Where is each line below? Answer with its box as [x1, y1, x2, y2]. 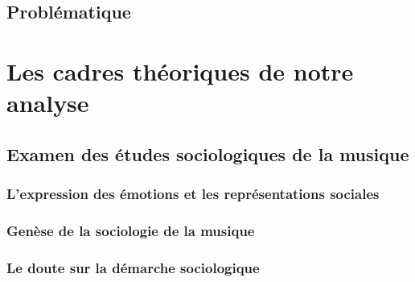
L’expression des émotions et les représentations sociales [6, 184, 380, 204]
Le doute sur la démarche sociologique [6, 257, 260, 277]
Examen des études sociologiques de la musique [6, 141, 409, 166]
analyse [6, 86, 89, 119]
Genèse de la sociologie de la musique [6, 220, 255, 240]
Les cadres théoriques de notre [6, 54, 354, 87]
